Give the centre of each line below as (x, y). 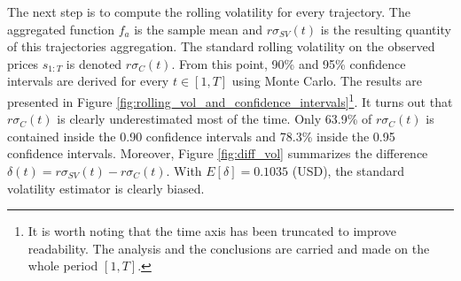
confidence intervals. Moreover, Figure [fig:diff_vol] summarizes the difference (218, 153)
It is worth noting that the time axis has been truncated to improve (212, 231)
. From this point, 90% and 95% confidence (289, 63)
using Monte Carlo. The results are (327, 81)
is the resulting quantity (386, 29)
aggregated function (61, 29)
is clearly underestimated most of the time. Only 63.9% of (215, 119)
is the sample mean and (198, 29)
